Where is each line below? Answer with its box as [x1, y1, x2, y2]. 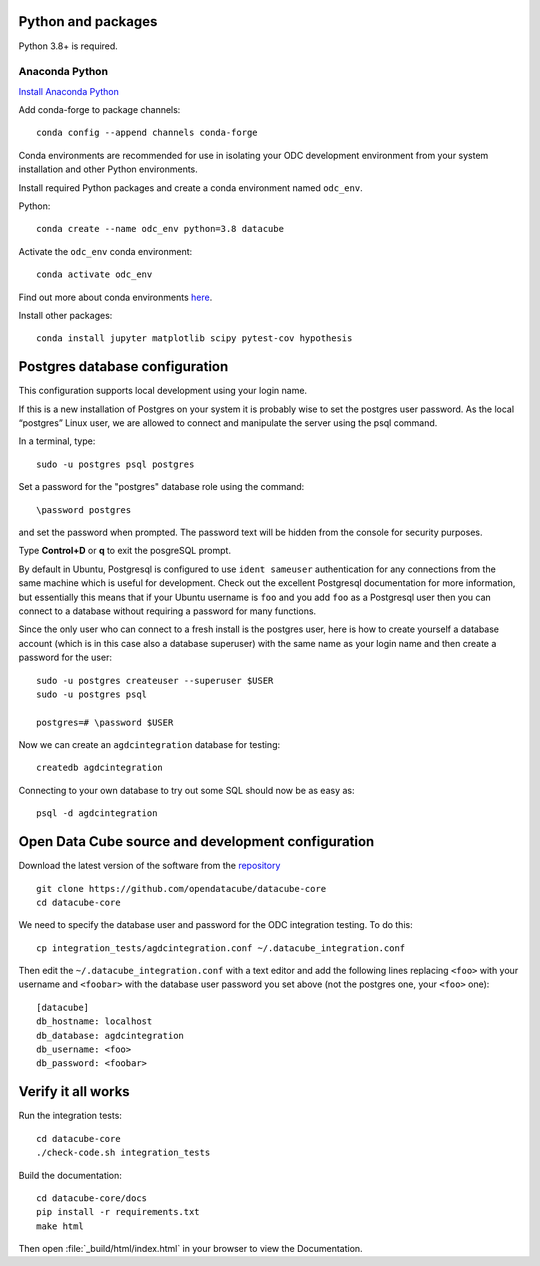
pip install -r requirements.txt [36, 1206, 200, 1218]
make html [36, 1220, 84, 1232]
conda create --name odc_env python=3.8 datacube [36, 223, 285, 235]
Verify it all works [18, 1083, 130, 1100]
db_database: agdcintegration [36, 1030, 185, 1041]
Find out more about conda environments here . [18, 291, 213, 303]
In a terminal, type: [18, 435, 96, 447]
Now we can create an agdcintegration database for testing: [18, 739, 281, 751]
